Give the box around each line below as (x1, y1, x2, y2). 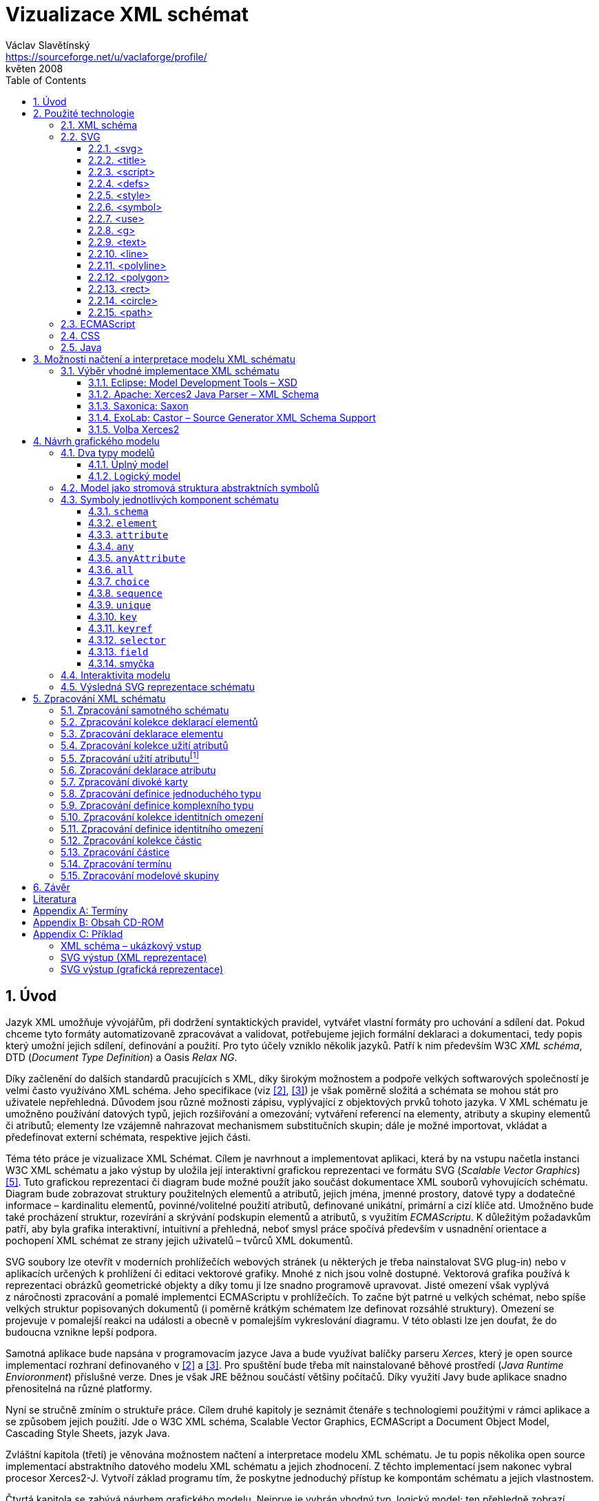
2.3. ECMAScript (61, 317, 136, 330)
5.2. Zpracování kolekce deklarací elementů (61, 715, 258, 728)
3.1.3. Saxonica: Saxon (88, 399, 189, 412)
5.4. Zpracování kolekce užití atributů (61, 739, 229, 751)
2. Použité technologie (33, 107, 135, 119)
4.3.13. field (88, 645, 149, 658)
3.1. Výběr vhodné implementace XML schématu (61, 364, 280, 377)
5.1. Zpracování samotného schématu (61, 704, 229, 716)
